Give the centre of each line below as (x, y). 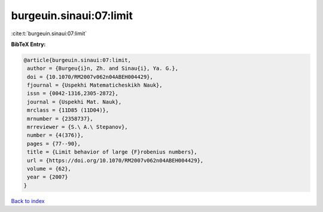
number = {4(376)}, (55, 135)
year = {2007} (48, 177)
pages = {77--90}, (54, 144)
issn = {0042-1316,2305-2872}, (73, 93)
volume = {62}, (49, 169)
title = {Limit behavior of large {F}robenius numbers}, (112, 152)
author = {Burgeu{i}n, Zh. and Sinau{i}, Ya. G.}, (103, 68)
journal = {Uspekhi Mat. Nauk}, (74, 102)
